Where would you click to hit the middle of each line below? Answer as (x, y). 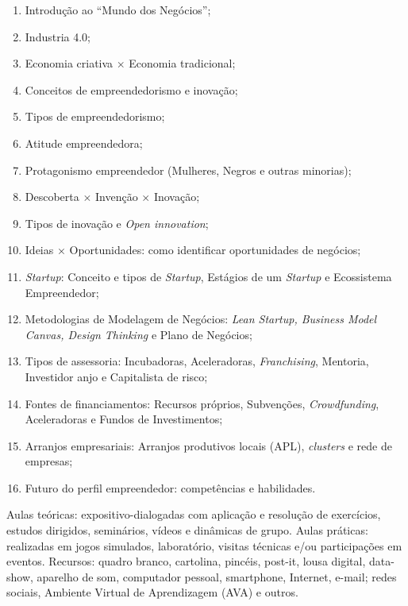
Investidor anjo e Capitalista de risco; (116, 376)
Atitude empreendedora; (84, 143)
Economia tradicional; (182, 63)
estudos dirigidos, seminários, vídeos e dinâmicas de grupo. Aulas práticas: (187, 530)
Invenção (117, 197)
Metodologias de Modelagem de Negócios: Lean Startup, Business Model (201, 319)
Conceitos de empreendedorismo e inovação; (131, 89)
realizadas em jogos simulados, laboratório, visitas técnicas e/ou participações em (204, 545)
